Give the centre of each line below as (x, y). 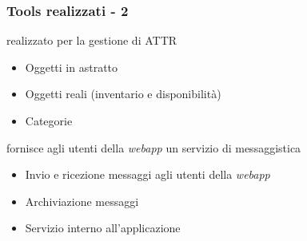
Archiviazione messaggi (82, 201)
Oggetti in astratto (72, 67)
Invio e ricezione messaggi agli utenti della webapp (148, 174)
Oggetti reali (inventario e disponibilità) (123, 94)
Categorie (49, 120)
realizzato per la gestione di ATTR (92, 40)
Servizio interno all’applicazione (103, 228)
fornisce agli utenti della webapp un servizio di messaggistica (154, 147)
